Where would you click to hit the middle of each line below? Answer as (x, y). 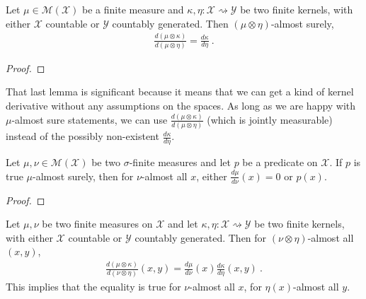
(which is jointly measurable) (270, 119)
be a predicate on (280, 162)
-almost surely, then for (83, 176)
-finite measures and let (180, 162)
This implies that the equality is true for (93, 286)
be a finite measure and (133, 9)
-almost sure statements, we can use (90, 119)
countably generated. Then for (201, 237)
